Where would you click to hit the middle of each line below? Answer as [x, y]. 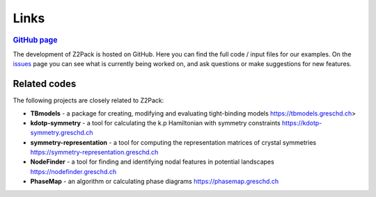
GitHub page [35, 40]
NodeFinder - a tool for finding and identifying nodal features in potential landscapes [152, 162]
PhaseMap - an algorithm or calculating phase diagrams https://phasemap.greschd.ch [155, 182]
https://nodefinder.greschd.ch [73, 171]
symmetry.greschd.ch [62, 133]
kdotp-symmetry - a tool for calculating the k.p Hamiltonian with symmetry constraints [156, 123]
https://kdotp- [302, 123]
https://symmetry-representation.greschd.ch [94, 152]
